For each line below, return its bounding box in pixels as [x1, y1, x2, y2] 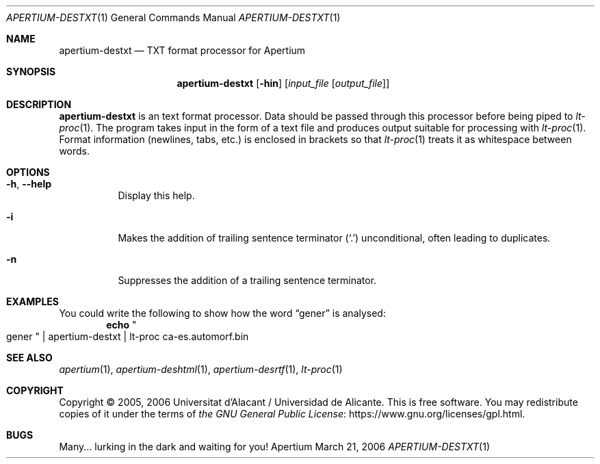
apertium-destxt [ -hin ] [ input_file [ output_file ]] [177, 77, 390, 89]
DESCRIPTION [6, 99, 72, 110]
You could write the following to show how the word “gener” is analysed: [59, 307, 386, 319]
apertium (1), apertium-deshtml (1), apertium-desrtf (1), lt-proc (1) [59, 363, 343, 375]
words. [59, 145, 90, 157]
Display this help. [118, 190, 195, 201]
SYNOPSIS [6, 66, 56, 77]
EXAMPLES [6, 296, 59, 307]
